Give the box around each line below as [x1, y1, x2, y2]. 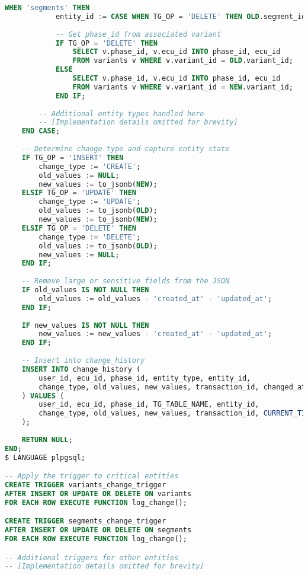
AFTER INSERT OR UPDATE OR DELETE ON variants [5, 489, 192, 498]
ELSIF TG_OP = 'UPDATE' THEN [21, 189, 136, 197]
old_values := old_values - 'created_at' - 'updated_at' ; [38, 294, 272, 303]
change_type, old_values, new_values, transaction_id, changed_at [38, 382, 306, 391]
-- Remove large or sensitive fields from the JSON [21, 277, 230, 286]
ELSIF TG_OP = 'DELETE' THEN [21, 223, 136, 232]
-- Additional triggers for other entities [5, 553, 179, 562]
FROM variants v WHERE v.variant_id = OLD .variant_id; [72, 56, 293, 65]
